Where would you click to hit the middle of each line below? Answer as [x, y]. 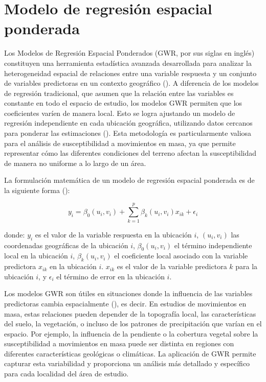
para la [247, 266]
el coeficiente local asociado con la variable [181, 256]
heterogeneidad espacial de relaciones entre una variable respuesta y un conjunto [130, 73]
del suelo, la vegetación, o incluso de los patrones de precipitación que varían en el [133, 324]
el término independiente [213, 245]
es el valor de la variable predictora [172, 266]
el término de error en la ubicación [110, 276]
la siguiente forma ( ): [37, 190]
